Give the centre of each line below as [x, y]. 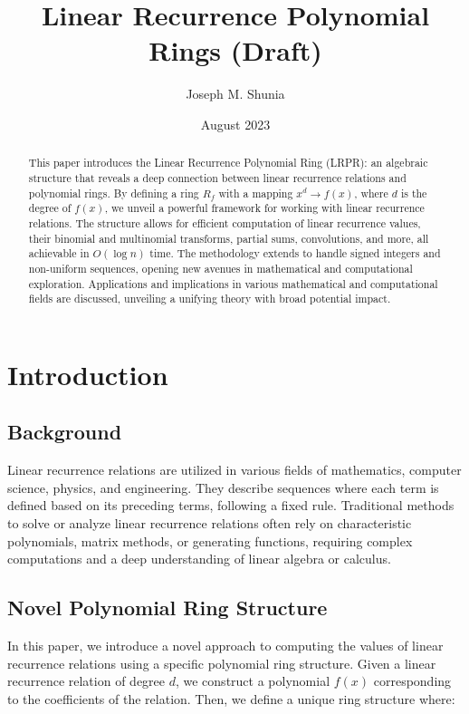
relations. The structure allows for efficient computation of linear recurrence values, [225, 222]
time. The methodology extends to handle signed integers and [295, 253]
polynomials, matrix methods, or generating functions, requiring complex [210, 540]
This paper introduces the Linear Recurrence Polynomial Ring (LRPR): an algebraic [228, 163]
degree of [50, 208]
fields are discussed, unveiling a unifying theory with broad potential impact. [210, 299]
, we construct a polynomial [253, 681]
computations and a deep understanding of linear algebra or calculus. [199, 559]
